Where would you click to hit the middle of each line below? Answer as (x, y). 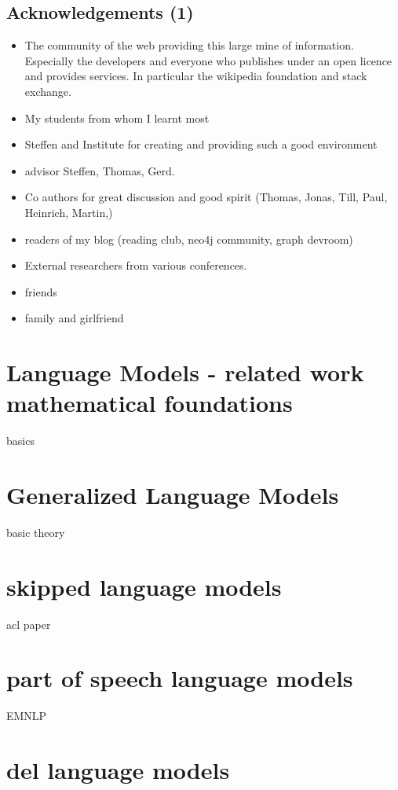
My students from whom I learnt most (117, 118)
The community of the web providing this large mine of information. (189, 45)
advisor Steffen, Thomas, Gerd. (100, 170)
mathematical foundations (150, 403)
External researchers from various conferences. (136, 265)
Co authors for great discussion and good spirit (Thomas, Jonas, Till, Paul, (206, 197)
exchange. (48, 91)
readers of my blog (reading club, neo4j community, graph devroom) (189, 239)
